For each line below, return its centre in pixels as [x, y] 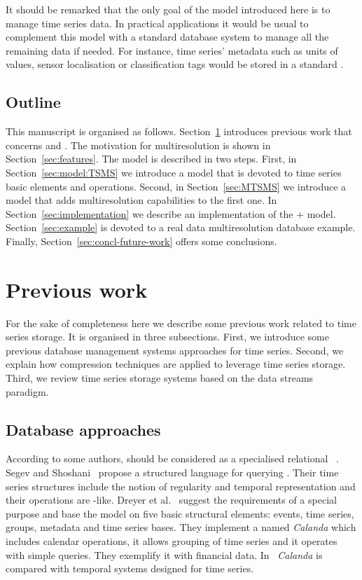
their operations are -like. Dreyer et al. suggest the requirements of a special [171, 500]
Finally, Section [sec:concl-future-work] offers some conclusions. [141, 241]
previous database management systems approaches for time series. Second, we [175, 350]
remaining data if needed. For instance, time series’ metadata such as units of [172, 50]
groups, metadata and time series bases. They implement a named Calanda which [181, 527]
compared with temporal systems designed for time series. [130, 568]
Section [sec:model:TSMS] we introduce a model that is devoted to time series [174, 172]
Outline [33, 102]
